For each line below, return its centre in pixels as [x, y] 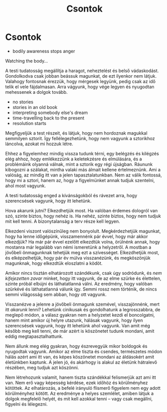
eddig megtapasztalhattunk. [34, 336]
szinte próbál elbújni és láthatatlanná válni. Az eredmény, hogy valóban [79, 283]
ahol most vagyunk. [26, 186]
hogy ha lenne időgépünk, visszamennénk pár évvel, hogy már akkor [77, 236]
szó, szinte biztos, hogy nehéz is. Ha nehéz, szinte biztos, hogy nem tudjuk [83, 216]
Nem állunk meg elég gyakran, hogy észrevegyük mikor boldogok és [76, 346]
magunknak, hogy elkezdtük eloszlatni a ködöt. [54, 263]
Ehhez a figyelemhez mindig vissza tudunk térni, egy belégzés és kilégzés [82, 153]
